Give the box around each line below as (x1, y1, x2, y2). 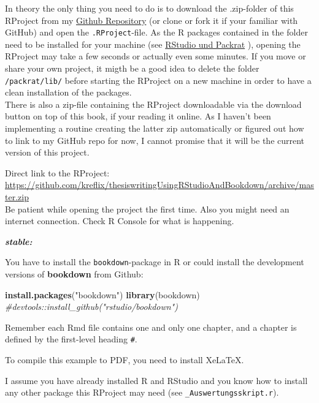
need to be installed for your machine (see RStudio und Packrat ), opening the (5, 37, 301, 50)
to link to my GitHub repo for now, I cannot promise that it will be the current (5, 134, 305, 146)
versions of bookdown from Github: (5, 268, 144, 281)
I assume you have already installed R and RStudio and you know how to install (5, 374, 308, 386)
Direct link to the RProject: (5, 166, 110, 179)
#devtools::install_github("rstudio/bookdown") (5, 300, 178, 313)
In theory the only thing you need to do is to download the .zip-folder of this (5, 2, 294, 14)
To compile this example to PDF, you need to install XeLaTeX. (5, 353, 244, 366)
